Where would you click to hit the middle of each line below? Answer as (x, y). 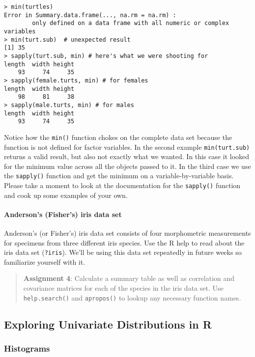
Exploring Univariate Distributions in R (108, 324)
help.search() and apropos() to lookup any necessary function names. (132, 297)
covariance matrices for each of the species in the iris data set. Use (123, 288)
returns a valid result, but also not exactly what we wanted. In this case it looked (127, 156)
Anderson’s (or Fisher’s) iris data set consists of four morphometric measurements (127, 233)
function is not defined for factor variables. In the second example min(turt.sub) (127, 147)
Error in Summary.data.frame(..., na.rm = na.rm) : (90, 15)
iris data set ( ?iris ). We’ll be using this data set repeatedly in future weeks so (123, 252)
